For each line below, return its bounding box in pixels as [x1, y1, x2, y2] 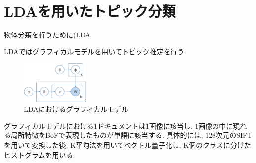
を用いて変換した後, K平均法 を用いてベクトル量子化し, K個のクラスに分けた [4, 140, 251, 150]
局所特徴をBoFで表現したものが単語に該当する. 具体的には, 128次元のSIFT [10, 130, 253, 140]
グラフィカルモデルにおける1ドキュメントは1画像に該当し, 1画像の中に [4, 120, 233, 130]
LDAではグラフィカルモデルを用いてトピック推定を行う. [4, 46, 186, 56]
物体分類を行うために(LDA [4, 30, 90, 40]
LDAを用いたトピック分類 [4, 1, 176, 21]
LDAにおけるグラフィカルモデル [24, 104, 128, 114]
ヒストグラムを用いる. [4, 149, 75, 160]
